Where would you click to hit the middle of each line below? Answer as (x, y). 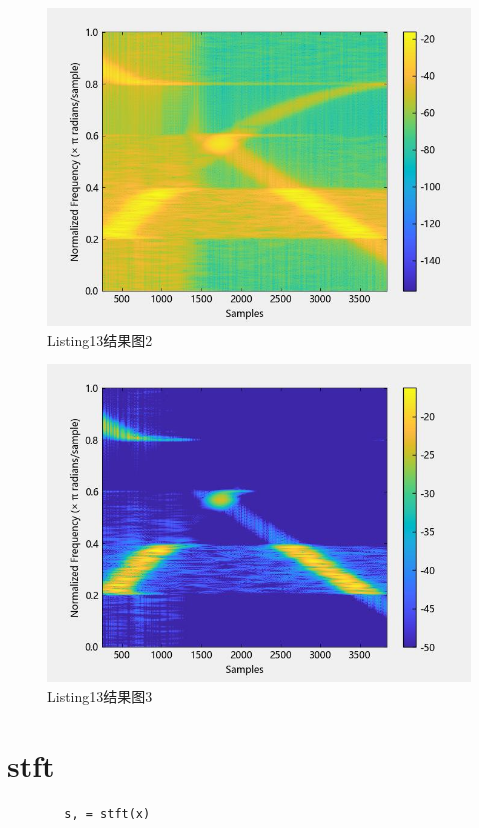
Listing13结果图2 (100, 339)
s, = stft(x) (107, 813)
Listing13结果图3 (100, 695)
